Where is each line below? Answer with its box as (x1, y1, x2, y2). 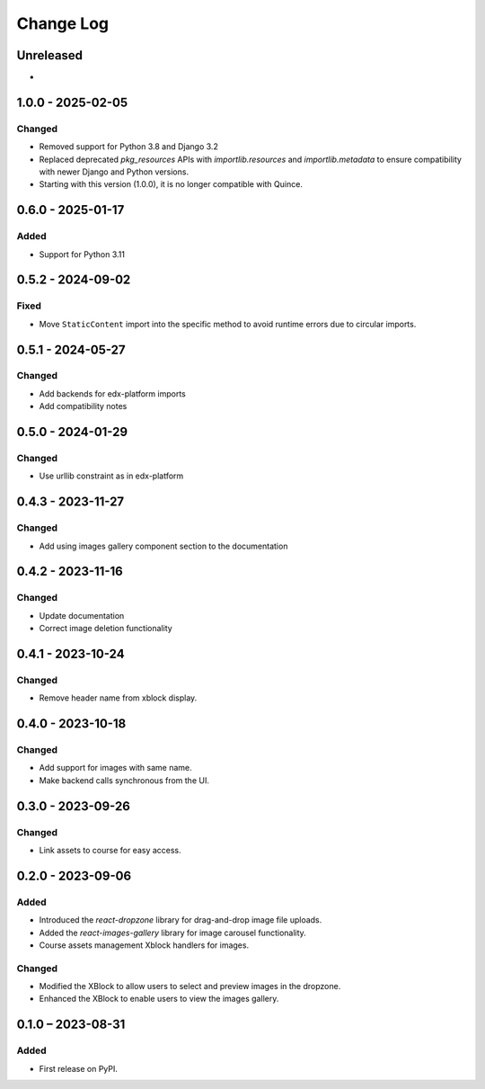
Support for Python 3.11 (39, 248, 126, 260)
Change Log (16, 13, 110, 33)
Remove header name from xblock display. (39, 692, 198, 703)
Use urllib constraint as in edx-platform (39, 470, 184, 481)
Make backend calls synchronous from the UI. (39, 774, 210, 786)
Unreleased (16, 48, 84, 63)
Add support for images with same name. (39, 763, 192, 773)
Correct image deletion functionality (39, 623, 172, 634)
